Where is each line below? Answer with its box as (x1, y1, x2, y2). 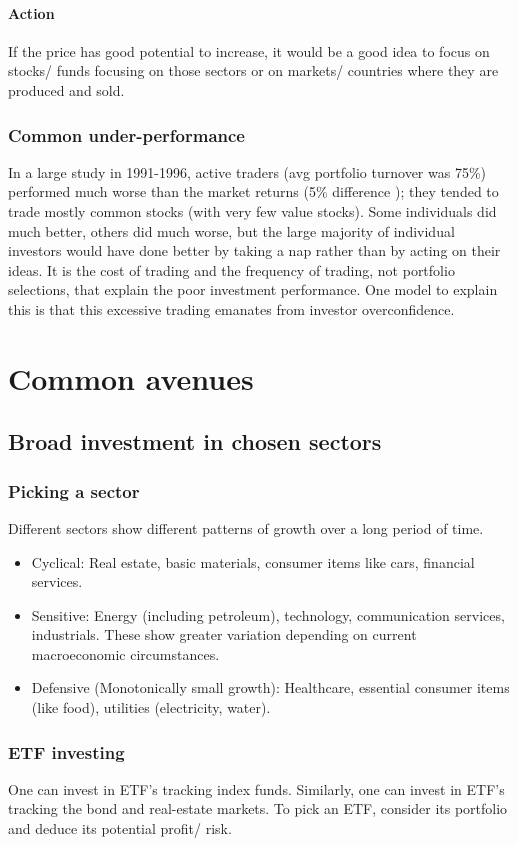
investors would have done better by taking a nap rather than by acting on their (8, 240, 501, 261)
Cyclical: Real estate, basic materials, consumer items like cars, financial (31, 551, 475, 572)
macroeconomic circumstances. (31, 643, 220, 664)
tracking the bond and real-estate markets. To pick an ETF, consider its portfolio (8, 798, 508, 819)
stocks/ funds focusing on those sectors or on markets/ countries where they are (8, 60, 499, 81)
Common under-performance (8, 122, 245, 147)
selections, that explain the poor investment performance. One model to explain (8, 279, 498, 300)
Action (8, 2, 55, 23)
